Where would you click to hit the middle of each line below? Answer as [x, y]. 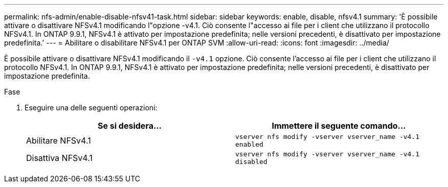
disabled [251, 162]
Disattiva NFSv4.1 [59, 158]
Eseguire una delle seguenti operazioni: [91, 108]
